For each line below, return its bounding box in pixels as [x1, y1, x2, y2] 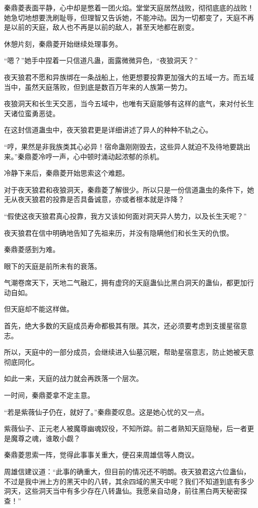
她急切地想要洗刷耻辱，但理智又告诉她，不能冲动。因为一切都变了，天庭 [4, 12, 240, 22]
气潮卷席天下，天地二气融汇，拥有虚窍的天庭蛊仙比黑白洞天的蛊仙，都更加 [4, 277, 247, 288]
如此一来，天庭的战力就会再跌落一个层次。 [4, 373, 143, 383]
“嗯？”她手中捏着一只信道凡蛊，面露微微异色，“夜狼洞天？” [4, 55, 198, 65]
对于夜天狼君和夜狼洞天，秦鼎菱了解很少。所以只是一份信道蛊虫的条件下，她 [4, 184, 254, 194]
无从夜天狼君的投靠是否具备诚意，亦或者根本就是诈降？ [4, 194, 185, 204]
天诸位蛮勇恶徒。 [4, 108, 60, 118]
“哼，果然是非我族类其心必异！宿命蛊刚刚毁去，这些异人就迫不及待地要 [4, 141, 237, 151]
